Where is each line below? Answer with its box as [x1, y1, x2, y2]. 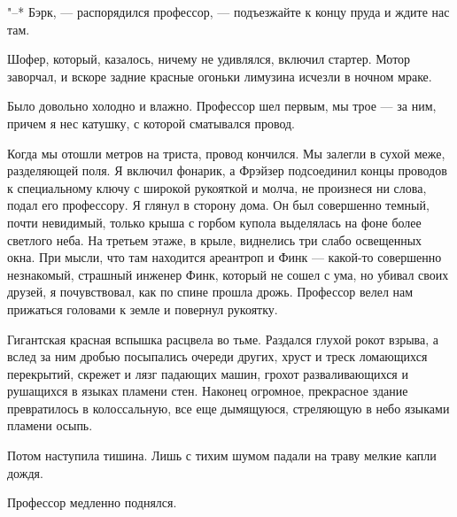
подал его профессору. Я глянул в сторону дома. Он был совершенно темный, [7, 196, 430, 214]
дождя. [7, 463, 43, 482]
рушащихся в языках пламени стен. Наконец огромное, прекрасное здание [7, 382, 408, 400]
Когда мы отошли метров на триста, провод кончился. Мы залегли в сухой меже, [7, 143, 445, 162]
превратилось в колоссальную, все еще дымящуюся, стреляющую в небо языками [7, 398, 450, 417]
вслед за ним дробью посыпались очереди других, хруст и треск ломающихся [7, 347, 428, 366]
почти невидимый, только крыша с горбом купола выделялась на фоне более [7, 212, 422, 231]
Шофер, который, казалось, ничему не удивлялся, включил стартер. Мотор [7, 50, 411, 68]
